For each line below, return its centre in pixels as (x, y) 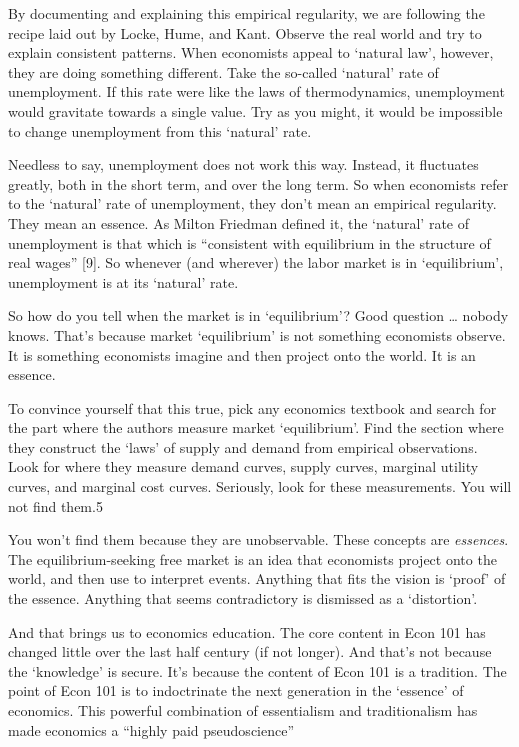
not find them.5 (55, 505)
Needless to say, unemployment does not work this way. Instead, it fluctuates (243, 164)
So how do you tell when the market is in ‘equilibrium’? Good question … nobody (258, 315)
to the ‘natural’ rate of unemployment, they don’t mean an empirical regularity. (252, 203)
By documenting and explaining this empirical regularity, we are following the (246, 13)
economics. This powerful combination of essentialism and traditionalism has (243, 710)
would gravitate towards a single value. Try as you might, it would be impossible (255, 110)
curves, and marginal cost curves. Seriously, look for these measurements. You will (260, 486)
